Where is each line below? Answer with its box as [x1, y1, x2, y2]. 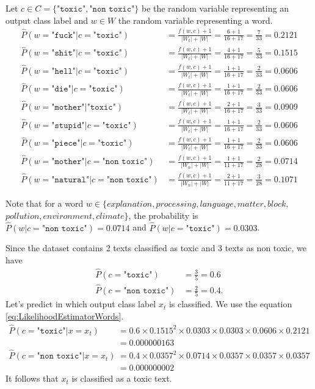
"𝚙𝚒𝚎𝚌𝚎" [51, 139, 81, 148]
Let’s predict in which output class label [5, 298, 156, 310]
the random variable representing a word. [118, 13, 273, 26]
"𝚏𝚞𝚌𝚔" [51, 30, 76, 40]
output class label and [5, 13, 89, 26]
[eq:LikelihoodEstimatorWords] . [5, 310, 124, 322]
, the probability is [128, 209, 198, 221]
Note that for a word [5, 197, 84, 210]
